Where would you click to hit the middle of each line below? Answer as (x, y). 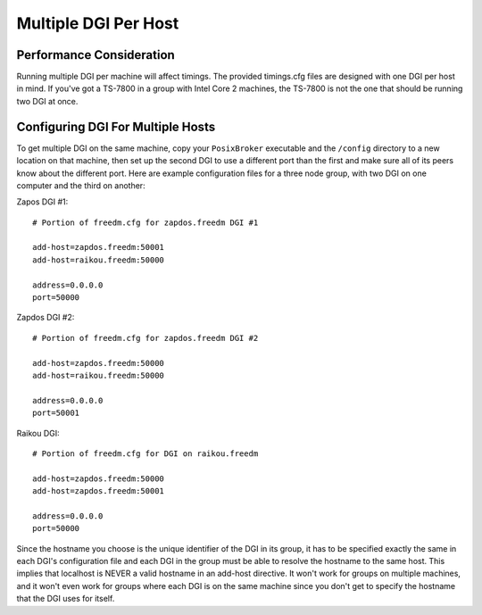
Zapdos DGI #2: (46, 318)
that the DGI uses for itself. (66, 599)
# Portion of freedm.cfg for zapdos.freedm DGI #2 (145, 338)
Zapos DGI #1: (42, 202)
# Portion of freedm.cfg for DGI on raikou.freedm (145, 453)
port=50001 (56, 413)
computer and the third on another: (81, 185)
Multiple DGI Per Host (98, 23)
